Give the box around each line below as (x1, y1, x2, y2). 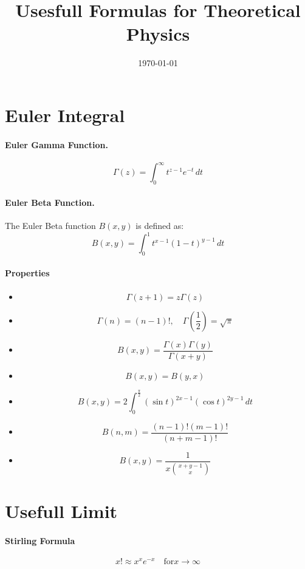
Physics (126, 21, 190, 46)
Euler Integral (5, 102, 125, 127)
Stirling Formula (5, 534, 75, 547)
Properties (5, 267, 50, 279)
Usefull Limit (5, 499, 118, 523)
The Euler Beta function (5, 219, 96, 231)
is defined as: (135, 219, 184, 231)
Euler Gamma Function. (5, 138, 108, 151)
